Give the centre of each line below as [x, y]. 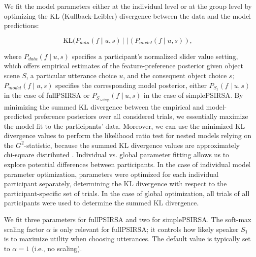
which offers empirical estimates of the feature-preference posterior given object [124, 66]
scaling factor [24, 229]
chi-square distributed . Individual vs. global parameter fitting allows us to [117, 155]
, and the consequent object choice [175, 75]
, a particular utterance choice [72, 75]
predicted [18, 116]
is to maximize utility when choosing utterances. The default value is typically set [128, 239]
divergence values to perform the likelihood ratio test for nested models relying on [128, 135]
